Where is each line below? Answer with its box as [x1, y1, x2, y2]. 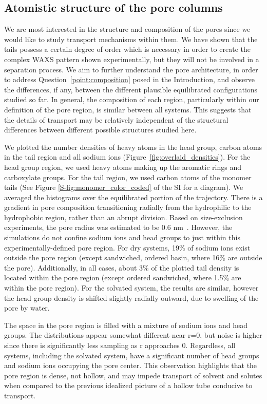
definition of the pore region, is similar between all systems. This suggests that [4, 104, 252, 114]
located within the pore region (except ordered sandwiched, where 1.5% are [4, 272, 241, 283]
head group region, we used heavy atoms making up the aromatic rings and [4, 161, 241, 172]
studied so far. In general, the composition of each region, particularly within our [4, 94, 259, 105]
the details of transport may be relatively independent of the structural [4, 114, 228, 125]
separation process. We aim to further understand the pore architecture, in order [4, 64, 258, 74]
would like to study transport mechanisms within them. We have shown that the [4, 33, 258, 44]
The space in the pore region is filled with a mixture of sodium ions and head [4, 319, 248, 330]
